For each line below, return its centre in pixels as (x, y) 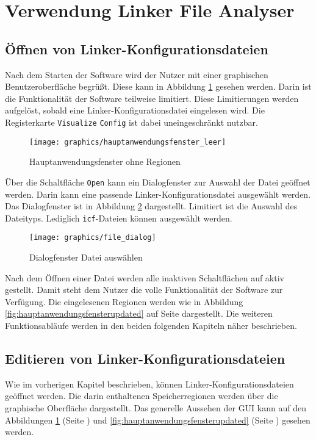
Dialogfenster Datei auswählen (86, 257)
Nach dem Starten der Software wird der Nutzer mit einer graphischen (137, 74)
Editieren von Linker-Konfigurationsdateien (145, 358)
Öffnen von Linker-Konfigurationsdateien (137, 49)
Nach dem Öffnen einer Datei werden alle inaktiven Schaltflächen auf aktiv (145, 277)
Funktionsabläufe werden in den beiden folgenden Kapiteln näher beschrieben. (151, 325)
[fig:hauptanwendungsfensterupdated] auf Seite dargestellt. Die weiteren (139, 313)
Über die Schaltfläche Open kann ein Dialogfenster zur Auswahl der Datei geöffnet (158, 182)
